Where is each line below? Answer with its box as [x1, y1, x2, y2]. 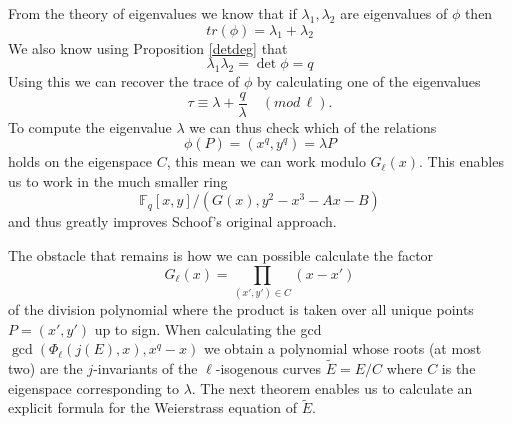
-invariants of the [93, 357, 198, 378]
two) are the [8, 357, 83, 378]
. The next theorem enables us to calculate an [191, 377, 473, 398]
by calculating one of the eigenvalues [256, 70, 481, 91]
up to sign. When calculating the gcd [94, 318, 322, 339]
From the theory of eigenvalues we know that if [8, 3, 297, 23]
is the [441, 357, 476, 378]
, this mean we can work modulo [166, 151, 366, 172]
